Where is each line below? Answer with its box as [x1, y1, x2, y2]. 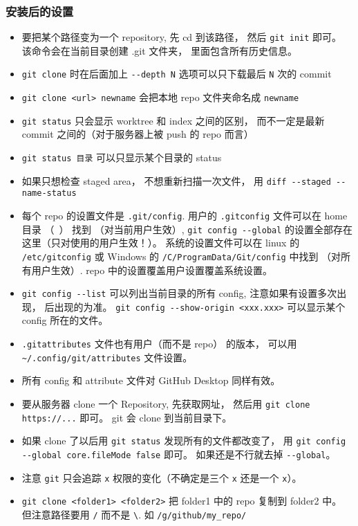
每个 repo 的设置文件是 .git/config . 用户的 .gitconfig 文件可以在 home [21, 208, 348, 222]
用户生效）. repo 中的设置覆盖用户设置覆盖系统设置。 [31, 262, 272, 277]
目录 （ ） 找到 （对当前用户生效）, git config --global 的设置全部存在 [21, 221, 353, 236]
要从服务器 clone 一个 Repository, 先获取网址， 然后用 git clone [21, 396, 310, 410]
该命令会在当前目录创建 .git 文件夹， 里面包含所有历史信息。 [21, 43, 298, 57]
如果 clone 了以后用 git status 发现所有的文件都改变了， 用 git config [21, 433, 346, 448]
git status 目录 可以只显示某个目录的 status [21, 150, 222, 165]
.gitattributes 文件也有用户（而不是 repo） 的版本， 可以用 [21, 336, 297, 351]
